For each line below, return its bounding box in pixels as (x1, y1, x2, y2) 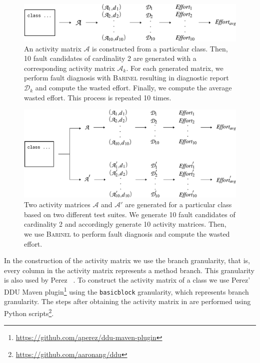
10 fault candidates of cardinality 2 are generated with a (24, 53, 196, 63)
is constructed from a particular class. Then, (92, 43, 228, 53)
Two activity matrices (24, 199, 90, 210)
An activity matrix (24, 43, 81, 53)
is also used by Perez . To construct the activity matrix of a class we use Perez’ (4, 275, 250, 285)
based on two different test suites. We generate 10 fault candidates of (24, 209, 235, 219)
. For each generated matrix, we (126, 62, 223, 73)
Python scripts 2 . (4, 306, 54, 318)
